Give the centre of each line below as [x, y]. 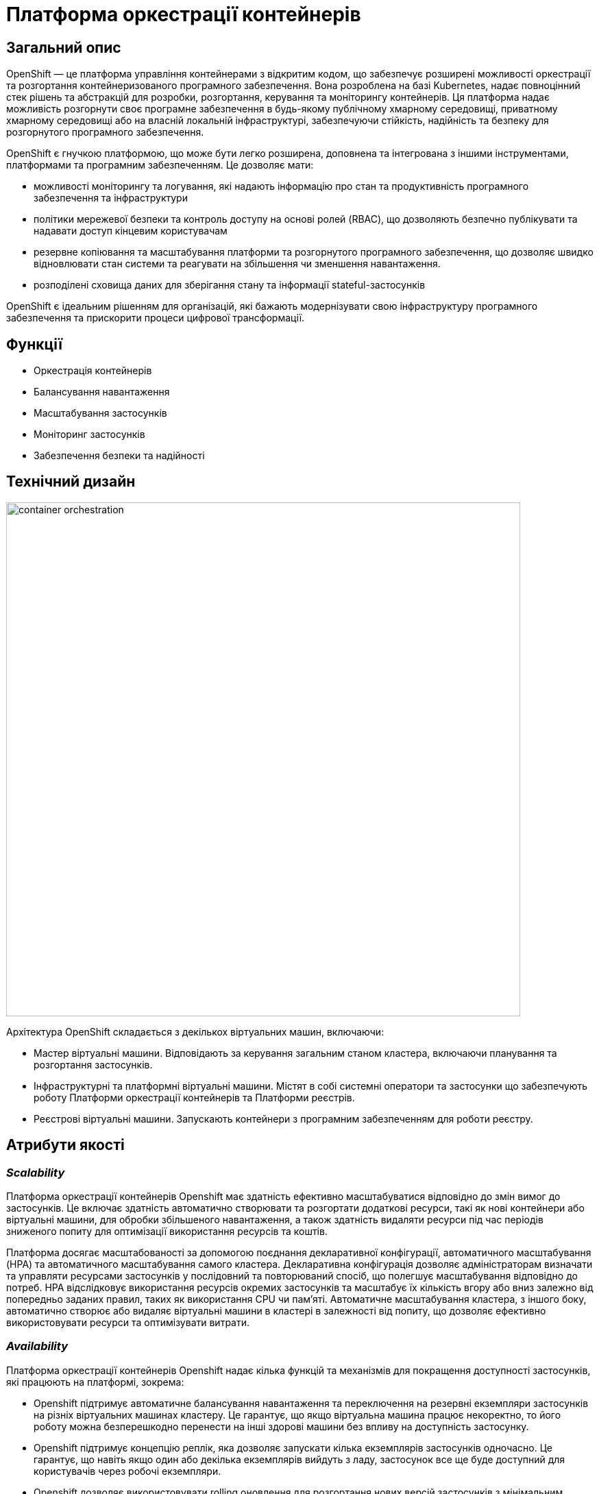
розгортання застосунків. [93, 1064]
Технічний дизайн [71, 482]
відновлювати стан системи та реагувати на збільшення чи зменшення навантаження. [237, 264]
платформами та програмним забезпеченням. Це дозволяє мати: [160, 165]
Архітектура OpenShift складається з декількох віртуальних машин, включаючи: [195, 1031]
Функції [34, 344]
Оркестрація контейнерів [93, 371]
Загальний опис [64, 47]
